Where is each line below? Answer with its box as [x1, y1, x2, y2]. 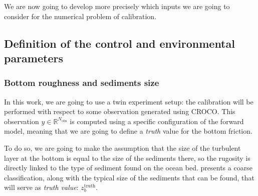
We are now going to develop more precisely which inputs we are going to [4, 1, 230, 11]
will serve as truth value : [4, 182, 79, 192]
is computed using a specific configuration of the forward [70, 116, 244, 126]
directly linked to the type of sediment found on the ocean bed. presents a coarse [4, 162, 252, 173]
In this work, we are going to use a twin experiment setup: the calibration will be [4, 96, 253, 107]
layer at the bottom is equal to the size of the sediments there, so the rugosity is [4, 152, 250, 163]
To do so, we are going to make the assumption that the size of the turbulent [4, 142, 241, 153]
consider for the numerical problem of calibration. [4, 11, 157, 21]
